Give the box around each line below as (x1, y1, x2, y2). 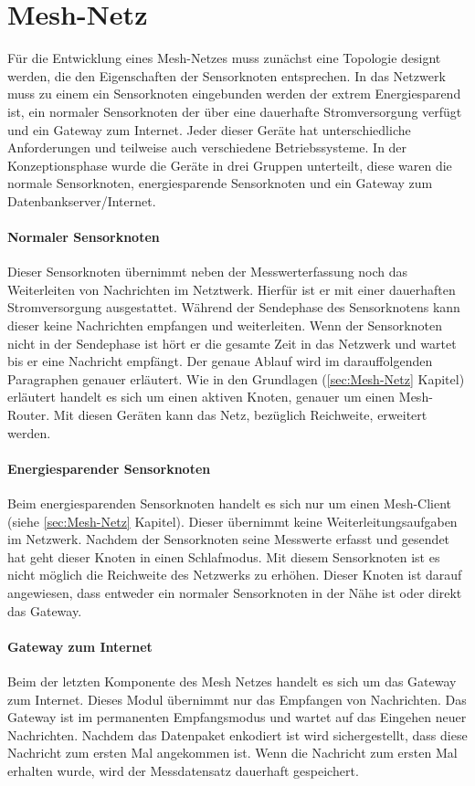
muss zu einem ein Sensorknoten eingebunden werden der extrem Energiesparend (7, 84, 461, 103)
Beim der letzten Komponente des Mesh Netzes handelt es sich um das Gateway (7, 671, 457, 690)
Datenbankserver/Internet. (7, 191, 156, 210)
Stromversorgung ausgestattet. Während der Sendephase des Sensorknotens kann (7, 298, 460, 317)
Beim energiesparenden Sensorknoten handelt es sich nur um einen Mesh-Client (7, 494, 452, 512)
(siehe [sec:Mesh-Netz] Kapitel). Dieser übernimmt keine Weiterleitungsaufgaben (7, 511, 458, 530)
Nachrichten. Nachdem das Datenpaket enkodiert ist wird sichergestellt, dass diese (7, 725, 468, 744)
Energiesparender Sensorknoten (7, 458, 211, 477)
